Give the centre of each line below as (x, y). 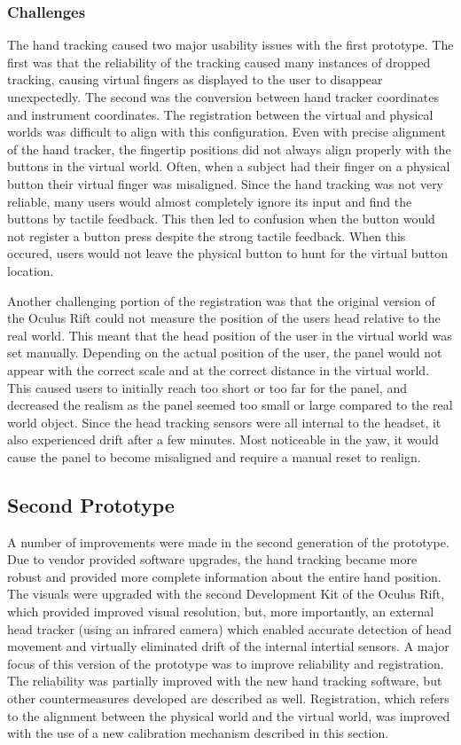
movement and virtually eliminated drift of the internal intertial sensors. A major (228, 646)
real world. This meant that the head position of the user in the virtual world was (230, 335)
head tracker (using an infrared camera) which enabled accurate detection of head (230, 628)
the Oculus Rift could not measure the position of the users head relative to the (224, 318)
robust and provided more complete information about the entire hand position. (224, 576)
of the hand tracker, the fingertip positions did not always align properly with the (229, 149)
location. (31, 270)
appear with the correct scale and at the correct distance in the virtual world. (219, 369)
